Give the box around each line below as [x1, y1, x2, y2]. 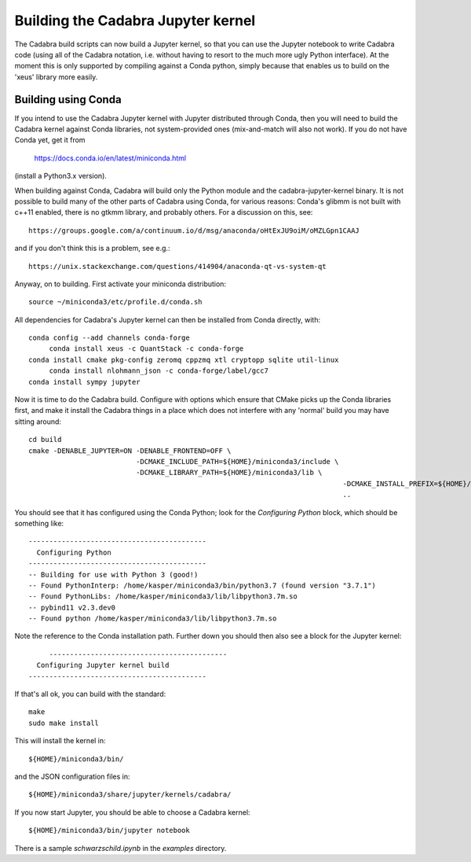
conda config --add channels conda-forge [28, 333, 190, 342]
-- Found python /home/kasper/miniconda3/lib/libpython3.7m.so [28, 614, 277, 623]
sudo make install [28, 718, 100, 728]
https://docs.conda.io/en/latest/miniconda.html [34, 153, 187, 163]
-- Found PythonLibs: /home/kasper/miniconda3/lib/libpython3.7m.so [28, 592, 298, 601]
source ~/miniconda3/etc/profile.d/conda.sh [28, 297, 203, 307]
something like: [14, 518, 64, 528]
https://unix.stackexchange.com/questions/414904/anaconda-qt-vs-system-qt [28, 262, 327, 271]
